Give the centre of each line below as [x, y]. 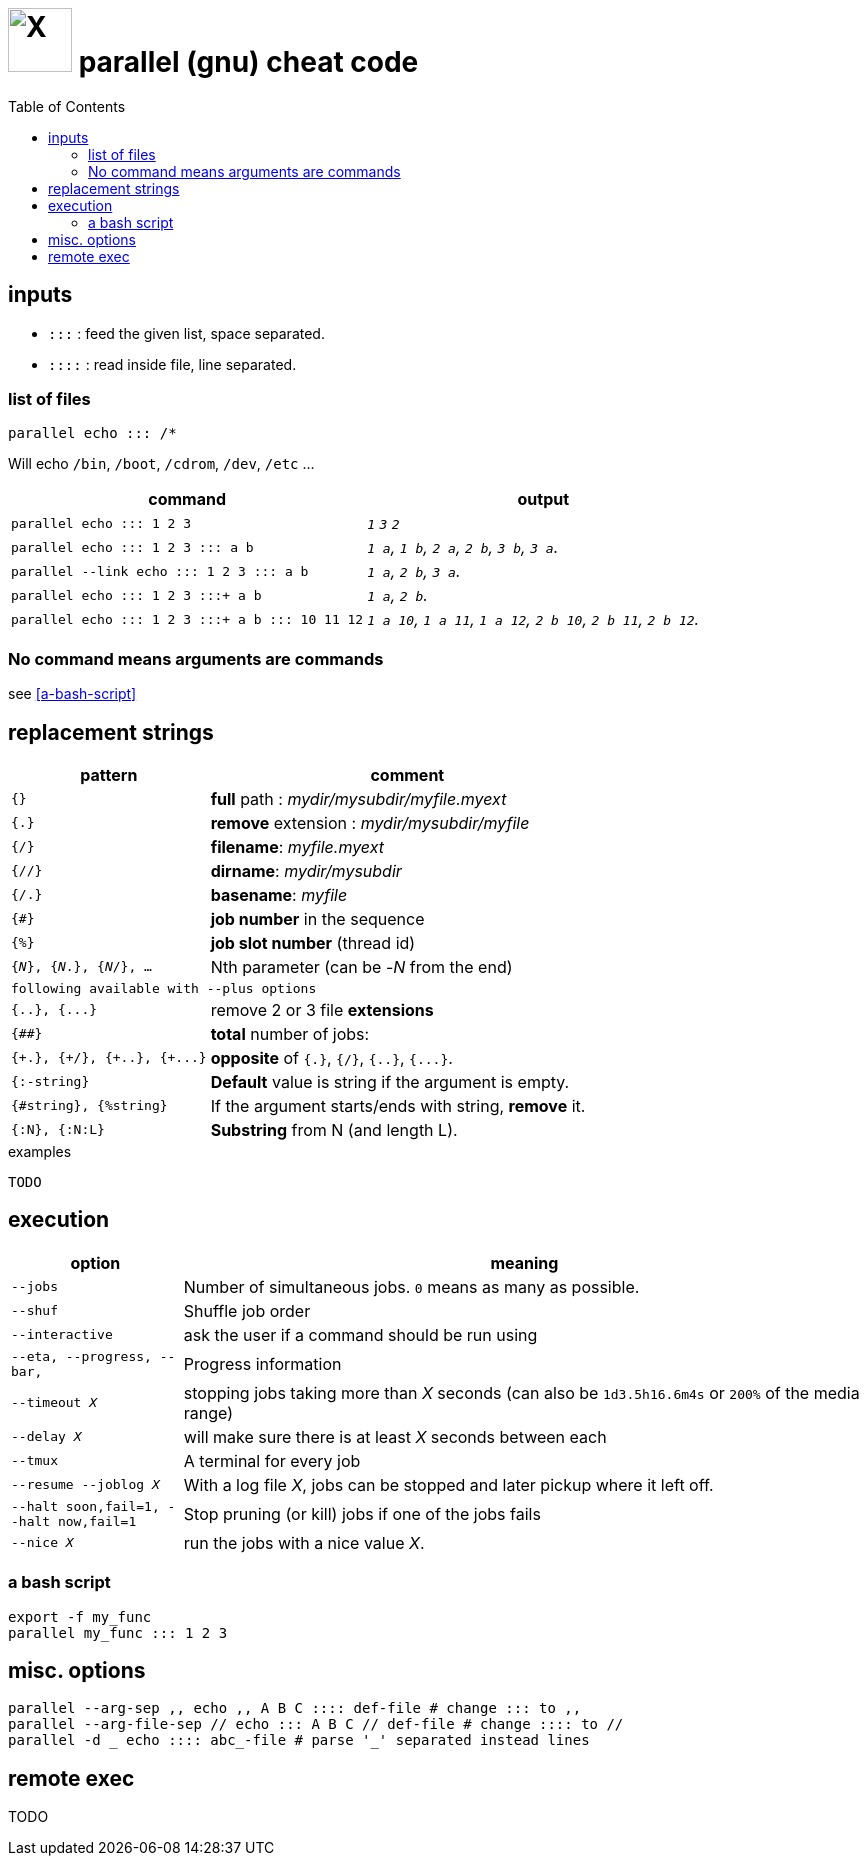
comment [407, 774]
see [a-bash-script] [72, 694]
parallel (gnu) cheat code [248, 62]
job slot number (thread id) [313, 942]
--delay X [46, 1437]
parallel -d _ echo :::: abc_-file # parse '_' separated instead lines [299, 1740]
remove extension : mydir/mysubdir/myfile [370, 822]
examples [40, 1151]
